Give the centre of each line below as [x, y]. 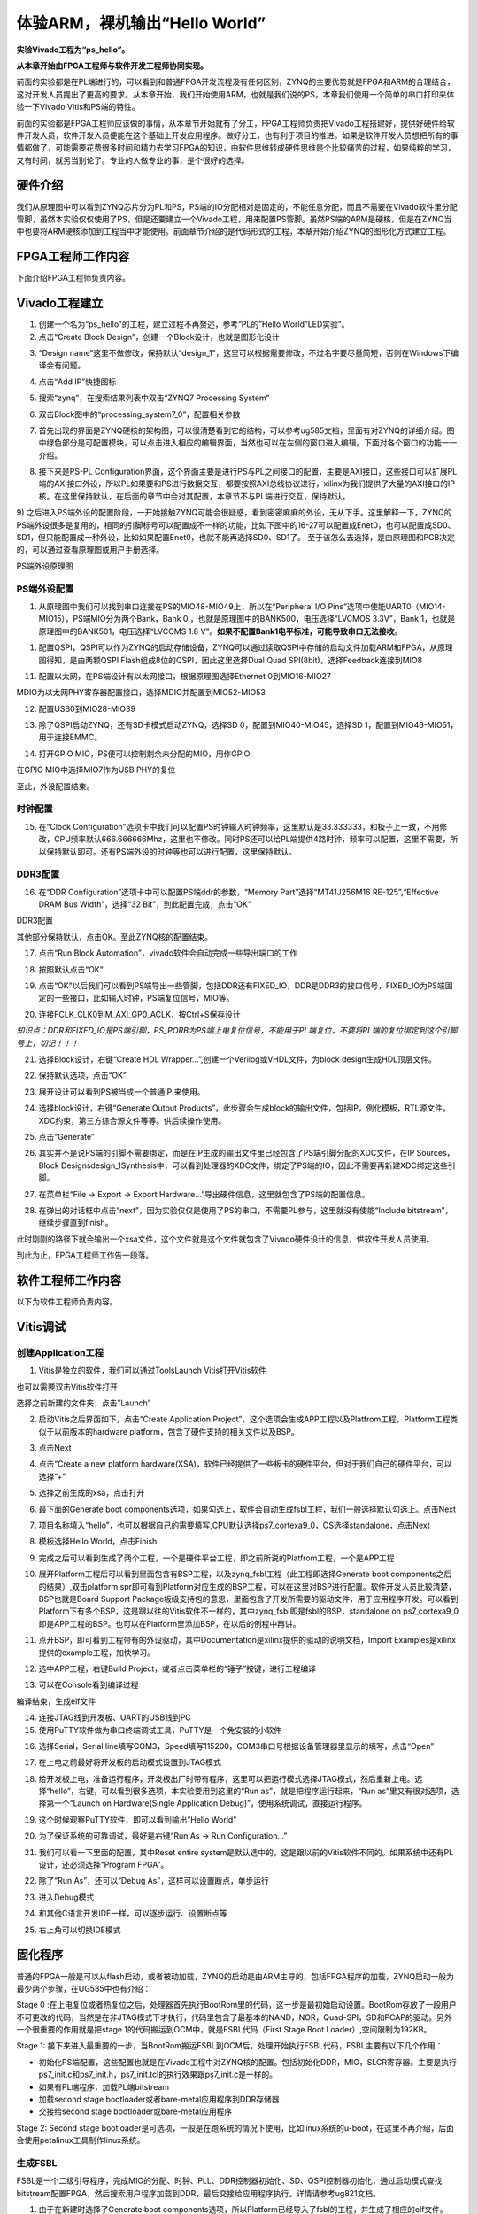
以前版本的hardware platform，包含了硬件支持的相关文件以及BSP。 [177, 1431]
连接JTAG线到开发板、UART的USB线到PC [115, 1717]
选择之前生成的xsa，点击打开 [92, 1493]
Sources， [436, 1153]
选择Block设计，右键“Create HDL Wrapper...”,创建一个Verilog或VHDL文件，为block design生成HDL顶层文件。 [238, 1059]
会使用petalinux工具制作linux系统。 [81, 2140]
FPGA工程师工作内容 [73, 257]
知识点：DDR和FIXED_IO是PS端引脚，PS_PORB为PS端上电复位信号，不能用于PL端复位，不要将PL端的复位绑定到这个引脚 [237, 1031]
